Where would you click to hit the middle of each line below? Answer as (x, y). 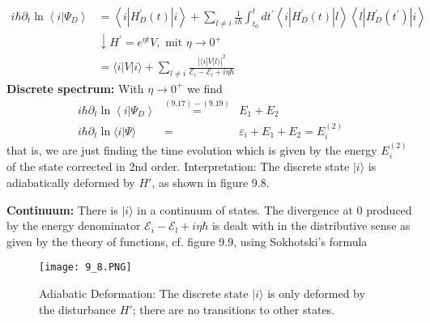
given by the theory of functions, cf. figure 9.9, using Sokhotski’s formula (187, 241)
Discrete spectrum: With (75, 88)
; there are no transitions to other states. (234, 309)
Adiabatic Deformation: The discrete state (144, 293)
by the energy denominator (74, 225)
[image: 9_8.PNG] (85, 268)
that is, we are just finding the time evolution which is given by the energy (192, 149)
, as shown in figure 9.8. (211, 182)
